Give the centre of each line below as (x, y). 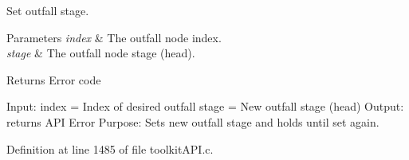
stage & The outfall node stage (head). (101, 53)
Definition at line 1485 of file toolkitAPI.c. (110, 148)
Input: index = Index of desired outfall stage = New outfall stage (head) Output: (205, 106)
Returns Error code (54, 79)
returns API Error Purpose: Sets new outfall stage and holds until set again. (193, 121)
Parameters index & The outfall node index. (114, 37)
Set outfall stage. (48, 10)
